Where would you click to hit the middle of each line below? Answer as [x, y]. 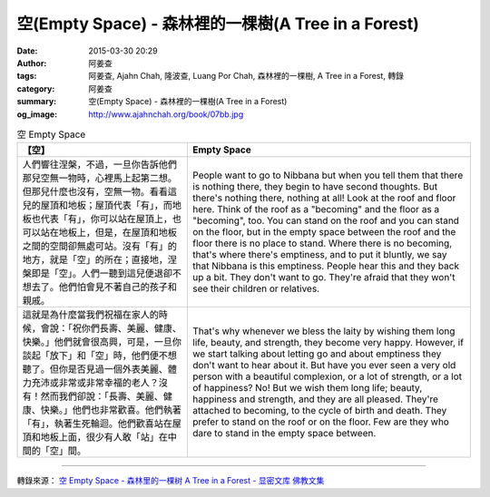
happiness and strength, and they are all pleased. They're [315, 399]
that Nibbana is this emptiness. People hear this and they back [326, 266]
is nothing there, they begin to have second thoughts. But [315, 187]
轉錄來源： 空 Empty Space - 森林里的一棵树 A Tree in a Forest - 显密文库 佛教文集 [171, 481]
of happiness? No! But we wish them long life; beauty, [307, 388]
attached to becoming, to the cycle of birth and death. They [319, 411]
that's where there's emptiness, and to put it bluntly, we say [320, 255]
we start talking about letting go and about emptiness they [317, 354]
